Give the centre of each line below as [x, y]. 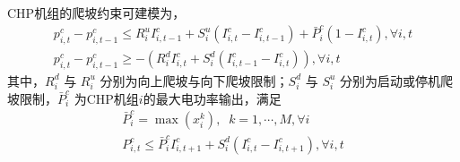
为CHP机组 [106, 98]
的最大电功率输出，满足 [212, 98]
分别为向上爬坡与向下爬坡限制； [194, 80]
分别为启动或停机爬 [397, 80]
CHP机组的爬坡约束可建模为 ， [96, 13]
